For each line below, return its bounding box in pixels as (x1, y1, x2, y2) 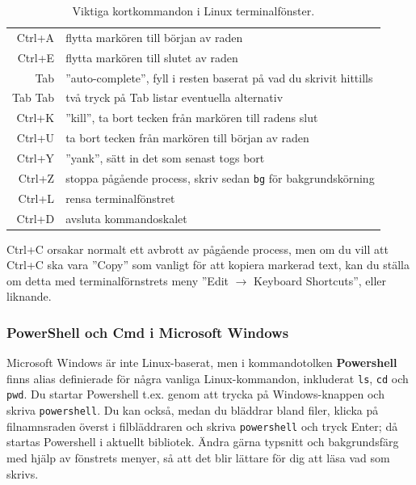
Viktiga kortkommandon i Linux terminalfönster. (72, 2, 315, 19)
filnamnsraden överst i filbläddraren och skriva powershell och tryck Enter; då (6, 417, 398, 434)
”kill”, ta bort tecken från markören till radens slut (65, 109, 318, 126)
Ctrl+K (16, 109, 55, 126)
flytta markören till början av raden (65, 28, 243, 45)
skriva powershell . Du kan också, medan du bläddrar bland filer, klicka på (6, 402, 379, 419)
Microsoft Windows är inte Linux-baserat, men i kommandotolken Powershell (6, 354, 397, 371)
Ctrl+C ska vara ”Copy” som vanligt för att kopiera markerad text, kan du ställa (6, 256, 410, 273)
